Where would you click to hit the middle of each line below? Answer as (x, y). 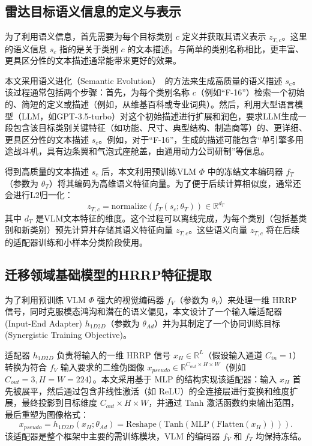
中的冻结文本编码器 (245, 171)
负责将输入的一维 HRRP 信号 (114, 354)
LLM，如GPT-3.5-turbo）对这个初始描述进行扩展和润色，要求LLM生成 (160, 116)
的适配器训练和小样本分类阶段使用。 (76, 242)
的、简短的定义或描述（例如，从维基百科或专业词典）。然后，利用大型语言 (150, 104)
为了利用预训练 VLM (45, 299)
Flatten (230, 425)
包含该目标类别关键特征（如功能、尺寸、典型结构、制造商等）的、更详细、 (160, 128)
